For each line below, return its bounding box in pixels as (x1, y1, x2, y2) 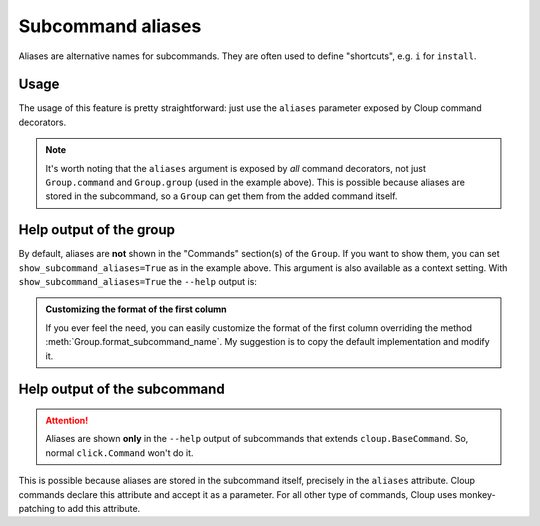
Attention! (45, 415, 89, 427)
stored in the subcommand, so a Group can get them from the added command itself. (45, 190, 398, 202)
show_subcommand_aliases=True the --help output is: (18, 276, 257, 288)
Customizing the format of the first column (45, 303, 227, 315)
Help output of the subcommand (18, 381, 225, 398)
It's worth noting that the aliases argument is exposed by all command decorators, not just (45, 162, 427, 174)
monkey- (458, 488, 496, 500)
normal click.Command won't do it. (45, 446, 194, 459)
